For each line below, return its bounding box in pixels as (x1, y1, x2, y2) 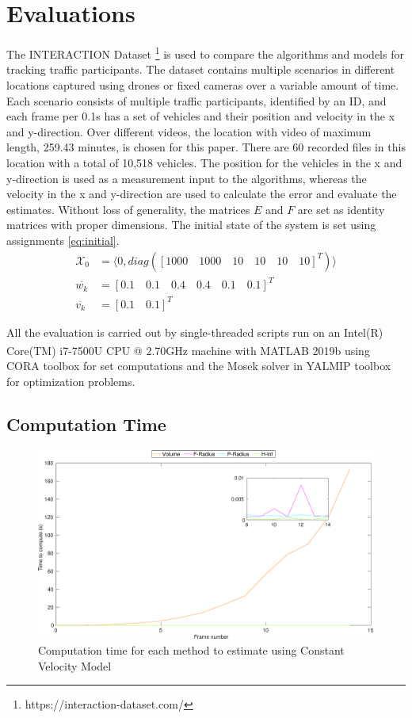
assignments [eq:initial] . (6, 231, 120, 248)
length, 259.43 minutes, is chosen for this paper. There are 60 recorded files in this (6, 139, 406, 155)
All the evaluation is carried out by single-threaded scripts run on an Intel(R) (6, 323, 383, 340)
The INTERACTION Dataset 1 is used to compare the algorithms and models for (6, 44, 404, 62)
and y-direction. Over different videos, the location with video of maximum (6, 123, 372, 139)
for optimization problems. (6, 373, 135, 390)
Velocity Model (38, 657, 112, 674)
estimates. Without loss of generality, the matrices (6, 201, 250, 217)
